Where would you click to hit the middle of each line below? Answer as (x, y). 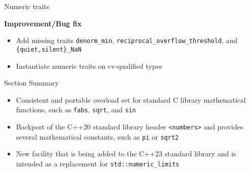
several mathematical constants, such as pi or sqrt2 (97, 136)
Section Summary (31, 83)
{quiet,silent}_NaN (49, 49)
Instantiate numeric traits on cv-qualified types (89, 66)
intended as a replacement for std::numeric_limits (98, 163)
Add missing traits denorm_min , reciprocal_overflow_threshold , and (127, 40)
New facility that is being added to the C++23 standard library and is (126, 154)
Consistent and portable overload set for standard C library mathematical (131, 99)
